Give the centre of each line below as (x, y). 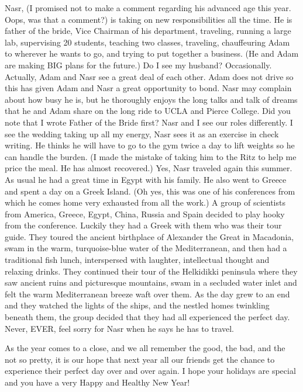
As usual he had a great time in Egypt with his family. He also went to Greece (146, 179)
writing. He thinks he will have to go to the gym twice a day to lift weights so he (150, 145)
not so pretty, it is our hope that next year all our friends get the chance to (140, 359)
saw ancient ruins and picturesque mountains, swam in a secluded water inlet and (151, 282)
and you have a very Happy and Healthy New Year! (97, 382)
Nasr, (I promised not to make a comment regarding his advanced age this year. (148, 8)
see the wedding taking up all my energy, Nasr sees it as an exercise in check (142, 133)
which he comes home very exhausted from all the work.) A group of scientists (145, 202)
